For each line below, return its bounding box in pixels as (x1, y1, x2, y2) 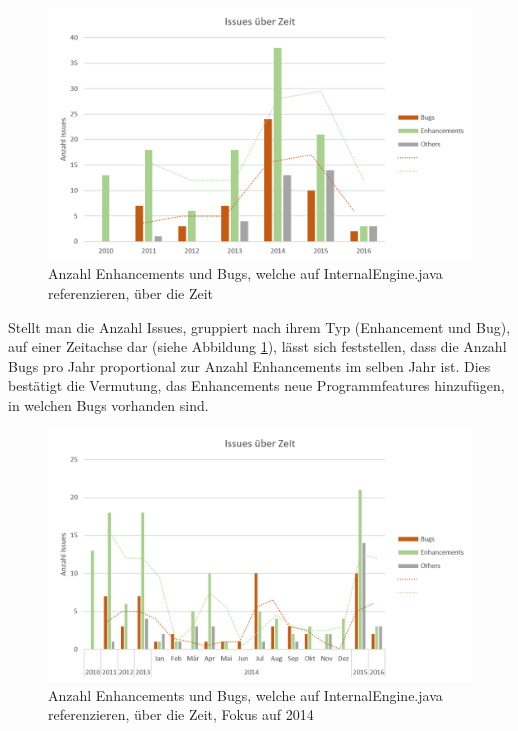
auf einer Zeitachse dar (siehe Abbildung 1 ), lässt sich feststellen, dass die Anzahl (8, 336, 507, 357)
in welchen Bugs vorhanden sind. (8, 394, 209, 415)
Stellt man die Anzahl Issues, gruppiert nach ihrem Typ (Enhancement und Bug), (8, 316, 511, 337)
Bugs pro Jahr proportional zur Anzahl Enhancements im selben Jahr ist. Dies (8, 355, 491, 376)
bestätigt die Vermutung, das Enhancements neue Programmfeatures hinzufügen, (8, 375, 505, 396)
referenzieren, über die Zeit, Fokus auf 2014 (48, 704, 314, 725)
